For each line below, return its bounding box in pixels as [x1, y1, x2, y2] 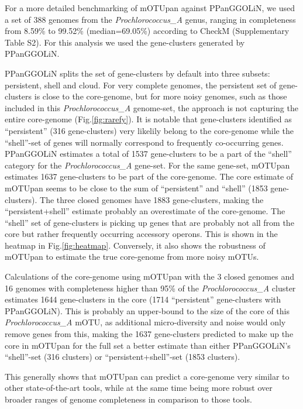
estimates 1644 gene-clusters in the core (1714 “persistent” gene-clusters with [5, 293, 281, 305]
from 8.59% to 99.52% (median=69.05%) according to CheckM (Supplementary [5, 25, 290, 37]
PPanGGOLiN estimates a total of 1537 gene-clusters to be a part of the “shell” [5, 147, 292, 160]
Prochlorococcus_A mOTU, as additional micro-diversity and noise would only [5, 316, 286, 328]
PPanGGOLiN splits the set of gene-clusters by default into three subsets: [5, 67, 270, 79]
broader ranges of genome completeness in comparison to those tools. [5, 393, 252, 405]
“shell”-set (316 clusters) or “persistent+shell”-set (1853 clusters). [5, 350, 240, 363]
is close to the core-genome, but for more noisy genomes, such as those [34, 90, 287, 102]
